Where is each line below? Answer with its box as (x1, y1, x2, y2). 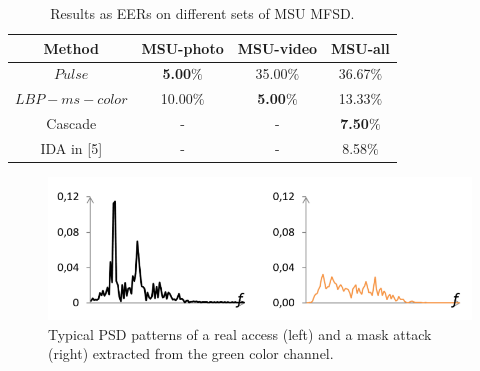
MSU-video (237, 37, 318, 58)
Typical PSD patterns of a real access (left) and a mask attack (48, 323, 432, 344)
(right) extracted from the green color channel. (48, 343, 334, 364)
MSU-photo (141, 37, 224, 58)
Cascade (46, 113, 97, 134)
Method (43, 37, 99, 58)
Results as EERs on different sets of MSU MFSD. (50, 3, 355, 23)
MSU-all (331, 37, 390, 58)
